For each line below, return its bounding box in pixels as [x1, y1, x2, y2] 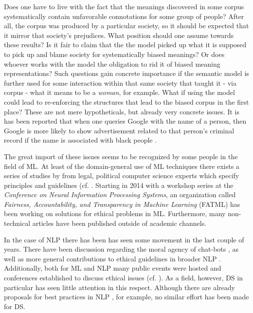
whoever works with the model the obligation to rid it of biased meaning [4, 58, 220, 69]
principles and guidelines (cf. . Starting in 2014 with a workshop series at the [4, 180, 234, 190]
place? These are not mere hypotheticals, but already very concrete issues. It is [4, 106, 239, 116]
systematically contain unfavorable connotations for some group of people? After [4, 11, 244, 21]
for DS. [4, 301, 25, 311]
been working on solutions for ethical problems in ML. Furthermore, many [4, 208, 226, 219]
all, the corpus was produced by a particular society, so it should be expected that [4, 20, 249, 31]
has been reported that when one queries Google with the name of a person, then [4, 116, 247, 126]
